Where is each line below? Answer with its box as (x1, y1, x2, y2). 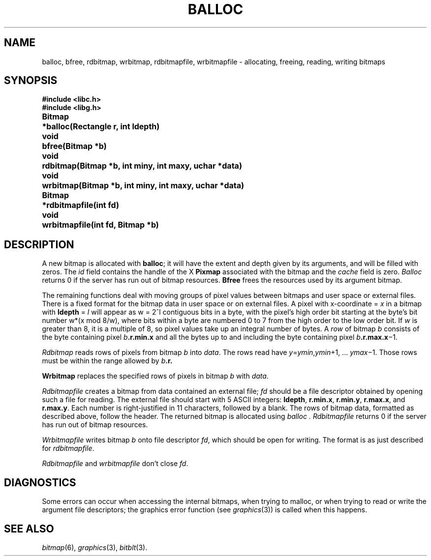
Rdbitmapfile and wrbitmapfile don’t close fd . (42, 459, 188, 468)
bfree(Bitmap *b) (42, 141, 107, 151)
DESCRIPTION (4, 238, 74, 251)
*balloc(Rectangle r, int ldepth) (42, 121, 160, 132)
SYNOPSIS (4, 74, 58, 87)
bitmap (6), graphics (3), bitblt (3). (42, 543, 148, 552)
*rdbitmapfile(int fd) (42, 200, 119, 210)
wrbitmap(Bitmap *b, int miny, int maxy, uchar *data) (42, 180, 245, 191)
